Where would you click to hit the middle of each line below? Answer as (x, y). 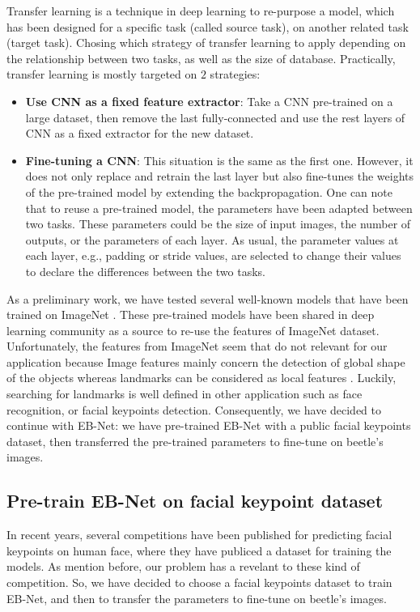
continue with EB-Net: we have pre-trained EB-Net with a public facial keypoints (209, 425)
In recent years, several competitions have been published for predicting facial (199, 535)
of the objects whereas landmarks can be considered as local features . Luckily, (202, 378)
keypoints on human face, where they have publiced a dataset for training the (199, 550)
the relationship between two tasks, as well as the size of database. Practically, (201, 58)
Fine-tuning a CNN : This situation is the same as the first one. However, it (219, 160)
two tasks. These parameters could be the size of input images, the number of (218, 224)
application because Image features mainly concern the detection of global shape (206, 361)
